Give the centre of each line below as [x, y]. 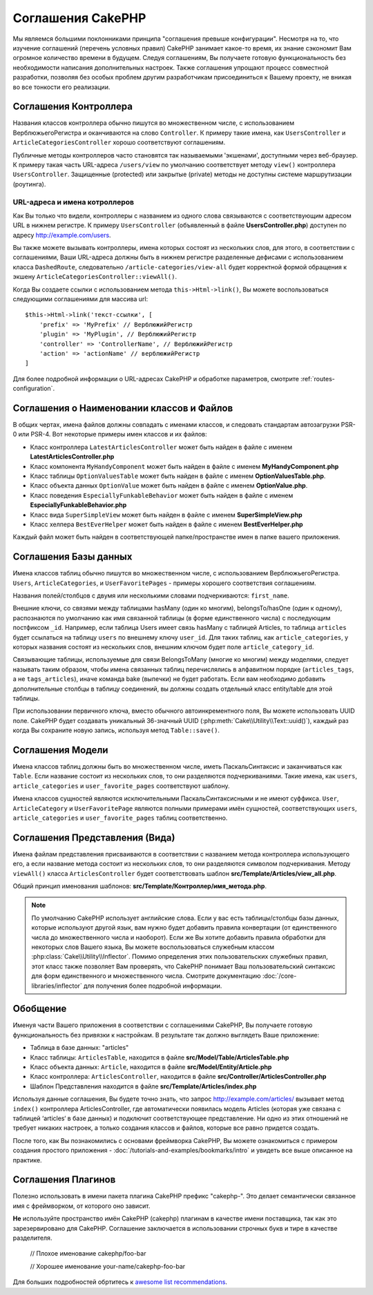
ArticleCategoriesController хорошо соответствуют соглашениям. [119, 142]
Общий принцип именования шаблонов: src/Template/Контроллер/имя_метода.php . [140, 886]
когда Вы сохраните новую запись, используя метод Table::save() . [116, 730]
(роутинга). [29, 184]
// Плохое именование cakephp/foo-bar [88, 1254]
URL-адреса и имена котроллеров [74, 202]
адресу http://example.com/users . [62, 235]
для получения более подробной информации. [153, 986]
